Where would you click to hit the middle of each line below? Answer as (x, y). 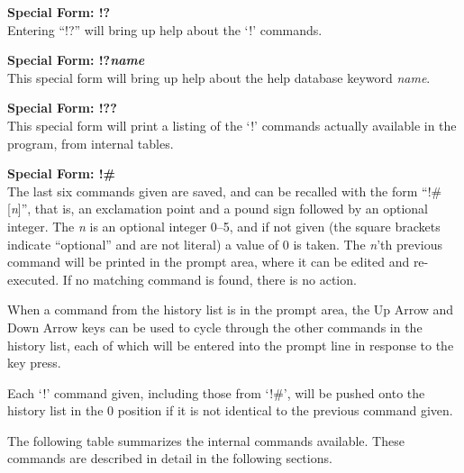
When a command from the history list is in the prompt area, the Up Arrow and (231, 309)
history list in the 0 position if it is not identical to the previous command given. (230, 410)
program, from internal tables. (91, 143)
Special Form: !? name (76, 60)
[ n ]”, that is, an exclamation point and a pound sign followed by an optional (218, 209)
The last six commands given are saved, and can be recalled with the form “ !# (225, 191)
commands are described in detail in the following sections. (170, 458)
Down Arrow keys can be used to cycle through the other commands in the (215, 327)
